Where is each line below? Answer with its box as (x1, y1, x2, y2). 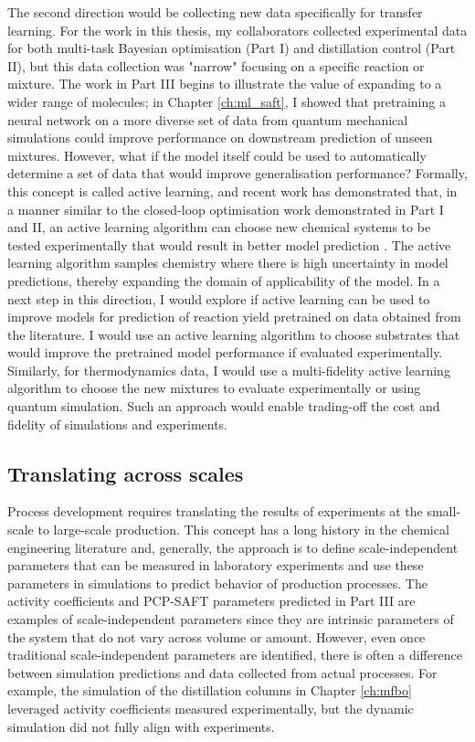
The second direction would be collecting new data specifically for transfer (7, 3, 423, 21)
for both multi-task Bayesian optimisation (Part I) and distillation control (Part (7, 38, 456, 58)
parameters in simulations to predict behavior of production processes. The (7, 573, 427, 592)
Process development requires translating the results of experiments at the (7, 502, 423, 521)
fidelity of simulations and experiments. (7, 414, 228, 433)
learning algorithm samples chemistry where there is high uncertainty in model (7, 253, 449, 272)
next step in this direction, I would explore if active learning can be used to (7, 289, 430, 308)
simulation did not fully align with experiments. (7, 716, 275, 736)
